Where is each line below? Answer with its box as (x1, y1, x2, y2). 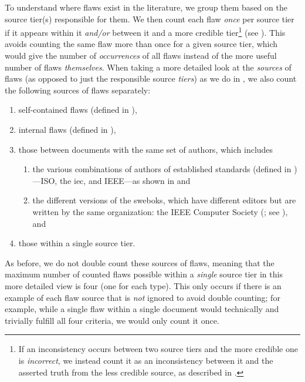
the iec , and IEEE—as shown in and (59, 174, 191, 186)
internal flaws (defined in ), (18, 123, 116, 135)
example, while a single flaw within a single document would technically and (5, 303, 279, 315)
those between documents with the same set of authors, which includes (18, 143, 273, 155)
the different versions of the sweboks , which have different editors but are (32, 194, 296, 206)
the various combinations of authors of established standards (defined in (32, 163, 292, 175)
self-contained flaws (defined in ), (18, 103, 137, 116)
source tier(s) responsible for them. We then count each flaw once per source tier (5, 12, 294, 25)
